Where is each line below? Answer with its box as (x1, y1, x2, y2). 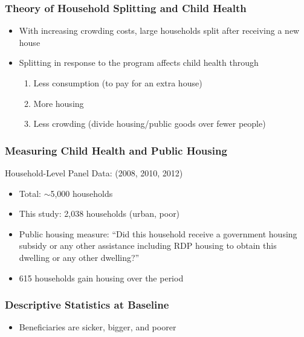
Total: (19, 187, 41, 199)
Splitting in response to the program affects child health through (19, 56, 259, 69)
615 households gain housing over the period (19, 271, 184, 284)
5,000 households (50, 187, 113, 199)
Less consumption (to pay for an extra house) (33, 77, 202, 89)
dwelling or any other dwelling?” (19, 251, 140, 263)
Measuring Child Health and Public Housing (5, 143, 227, 158)
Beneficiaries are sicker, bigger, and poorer (19, 321, 176, 333)
